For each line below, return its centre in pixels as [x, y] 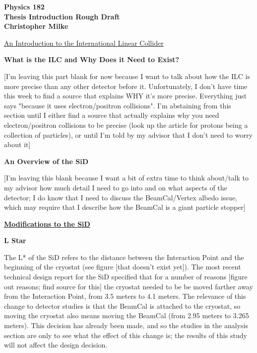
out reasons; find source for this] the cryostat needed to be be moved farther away [128, 286]
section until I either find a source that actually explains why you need [112, 115]
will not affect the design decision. [56, 345]
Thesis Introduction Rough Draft [62, 16]
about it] [17, 144]
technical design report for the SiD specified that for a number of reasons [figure [126, 277]
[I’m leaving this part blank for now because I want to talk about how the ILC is [127, 76]
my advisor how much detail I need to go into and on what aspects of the [116, 187]
